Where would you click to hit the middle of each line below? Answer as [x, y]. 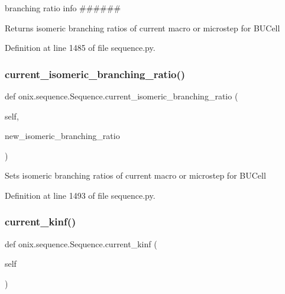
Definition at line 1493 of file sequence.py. [80, 195]
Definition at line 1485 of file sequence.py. [80, 48]
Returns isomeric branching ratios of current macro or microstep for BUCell [142, 28]
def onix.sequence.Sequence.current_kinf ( [81, 243]
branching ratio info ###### [63, 8]
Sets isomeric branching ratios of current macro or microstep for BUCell [135, 175]
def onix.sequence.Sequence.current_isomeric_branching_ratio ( [122, 96]
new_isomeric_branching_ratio [62, 136]
